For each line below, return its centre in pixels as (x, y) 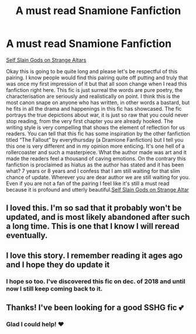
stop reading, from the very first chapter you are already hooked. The (90, 121)
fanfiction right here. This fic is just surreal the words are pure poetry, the (94, 90)
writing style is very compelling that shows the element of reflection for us (96, 127)
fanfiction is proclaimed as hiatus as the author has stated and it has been (95, 165)
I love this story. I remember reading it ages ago (94, 255)
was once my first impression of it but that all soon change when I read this (97, 84)
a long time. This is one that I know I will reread (93, 226)
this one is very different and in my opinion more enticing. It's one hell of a (96, 146)
